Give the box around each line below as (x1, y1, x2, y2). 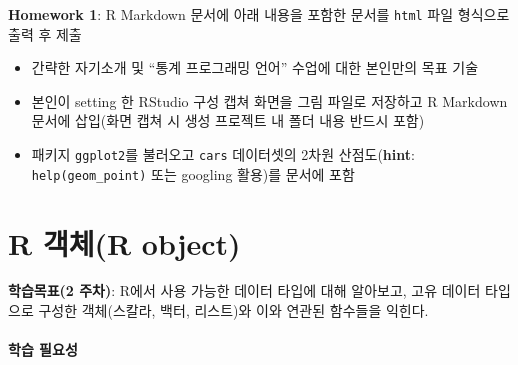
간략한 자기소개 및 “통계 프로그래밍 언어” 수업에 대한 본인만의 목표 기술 (31, 57, 479, 78)
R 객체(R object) (8, 222, 241, 263)
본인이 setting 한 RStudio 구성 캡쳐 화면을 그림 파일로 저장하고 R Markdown (31, 90, 508, 111)
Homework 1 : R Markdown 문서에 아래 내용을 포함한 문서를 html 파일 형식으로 (8, 4, 510, 24)
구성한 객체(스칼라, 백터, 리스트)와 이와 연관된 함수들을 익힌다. (38, 300, 429, 321)
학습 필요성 (8, 339, 78, 360)
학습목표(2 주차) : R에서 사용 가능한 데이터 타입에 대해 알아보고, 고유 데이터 (8, 280, 481, 301)
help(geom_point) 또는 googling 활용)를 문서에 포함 (31, 163, 355, 184)
